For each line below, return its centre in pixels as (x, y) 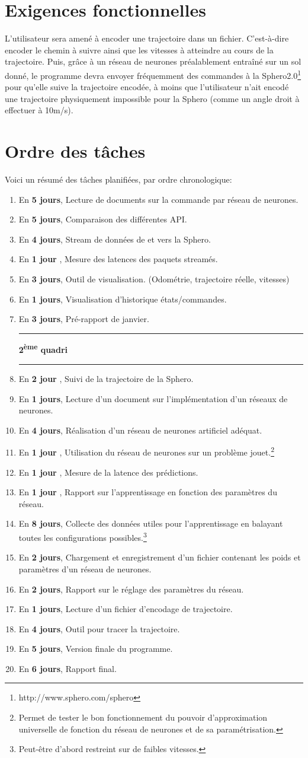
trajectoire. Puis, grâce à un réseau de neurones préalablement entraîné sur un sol (153, 61)
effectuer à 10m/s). (39, 110)
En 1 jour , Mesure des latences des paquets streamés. (118, 259)
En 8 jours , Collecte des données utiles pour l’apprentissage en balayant (151, 523)
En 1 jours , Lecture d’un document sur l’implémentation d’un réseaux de (153, 398)
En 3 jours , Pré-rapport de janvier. (84, 319)
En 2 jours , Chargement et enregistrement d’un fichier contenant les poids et (160, 557)
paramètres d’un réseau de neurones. (85, 568)
